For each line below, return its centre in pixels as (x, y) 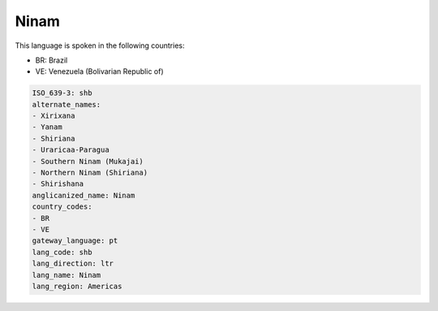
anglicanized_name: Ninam (84, 195)
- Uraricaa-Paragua (71, 150)
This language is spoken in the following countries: (100, 45)
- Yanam (47, 127)
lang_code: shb (62, 252)
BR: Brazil (52, 60)
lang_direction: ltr (73, 263)
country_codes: (62, 207)
